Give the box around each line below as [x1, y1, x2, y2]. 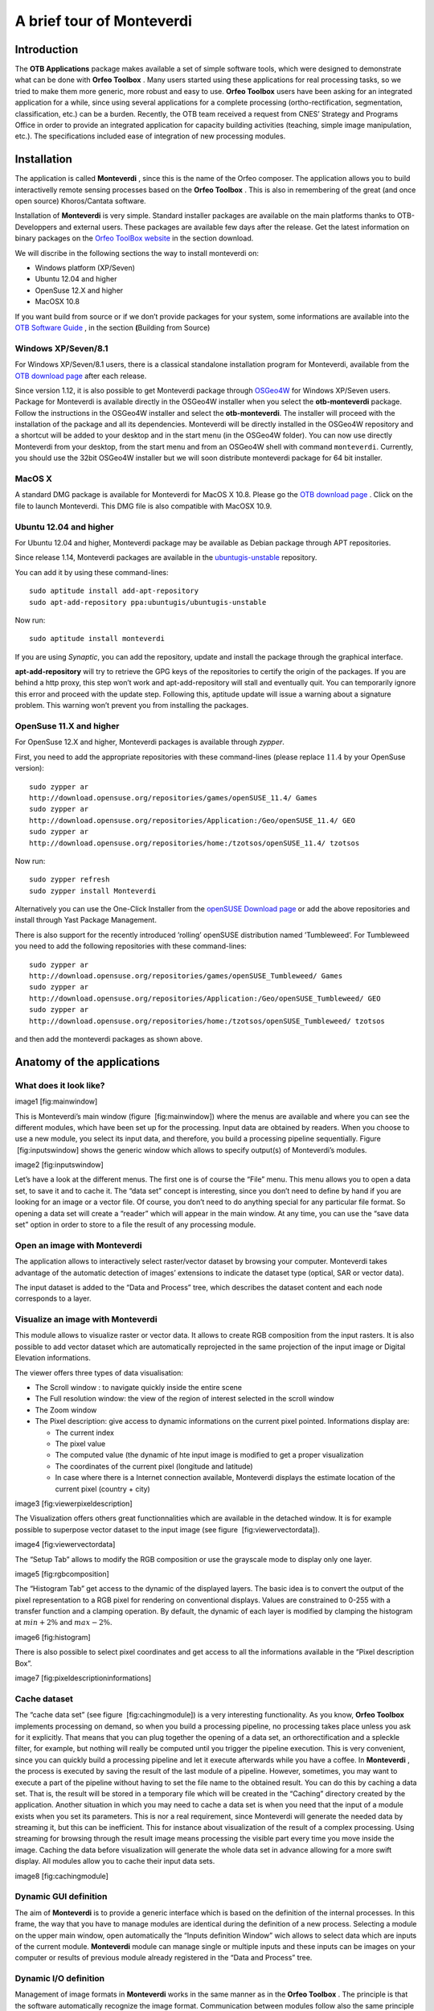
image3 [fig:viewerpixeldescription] [14, 1499, 133, 1508]
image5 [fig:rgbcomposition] [14, 1569, 110, 1578]
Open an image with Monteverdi [14, 1240, 142, 1251]
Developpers [14, 222, 58, 232]
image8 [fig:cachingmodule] [14, 1871, 108, 1881]
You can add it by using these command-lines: [14, 567, 169, 577]
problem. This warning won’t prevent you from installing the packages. [14, 701, 249, 710]
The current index [55, 1428, 114, 1437]
